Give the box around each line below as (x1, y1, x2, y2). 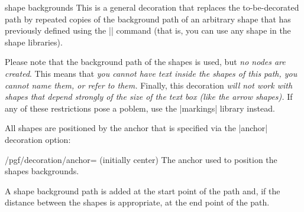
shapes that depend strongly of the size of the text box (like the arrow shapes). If (5, 90, 293, 103)
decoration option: (5, 133, 71, 145)
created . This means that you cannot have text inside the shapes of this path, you (5, 67, 297, 79)
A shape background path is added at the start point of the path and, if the (5, 184, 280, 197)
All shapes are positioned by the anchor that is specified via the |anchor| (5, 122, 268, 134)
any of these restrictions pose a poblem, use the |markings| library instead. (5, 102, 275, 114)
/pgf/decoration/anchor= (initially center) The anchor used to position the (5, 153, 277, 165)
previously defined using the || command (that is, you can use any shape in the (5, 24, 291, 37)
